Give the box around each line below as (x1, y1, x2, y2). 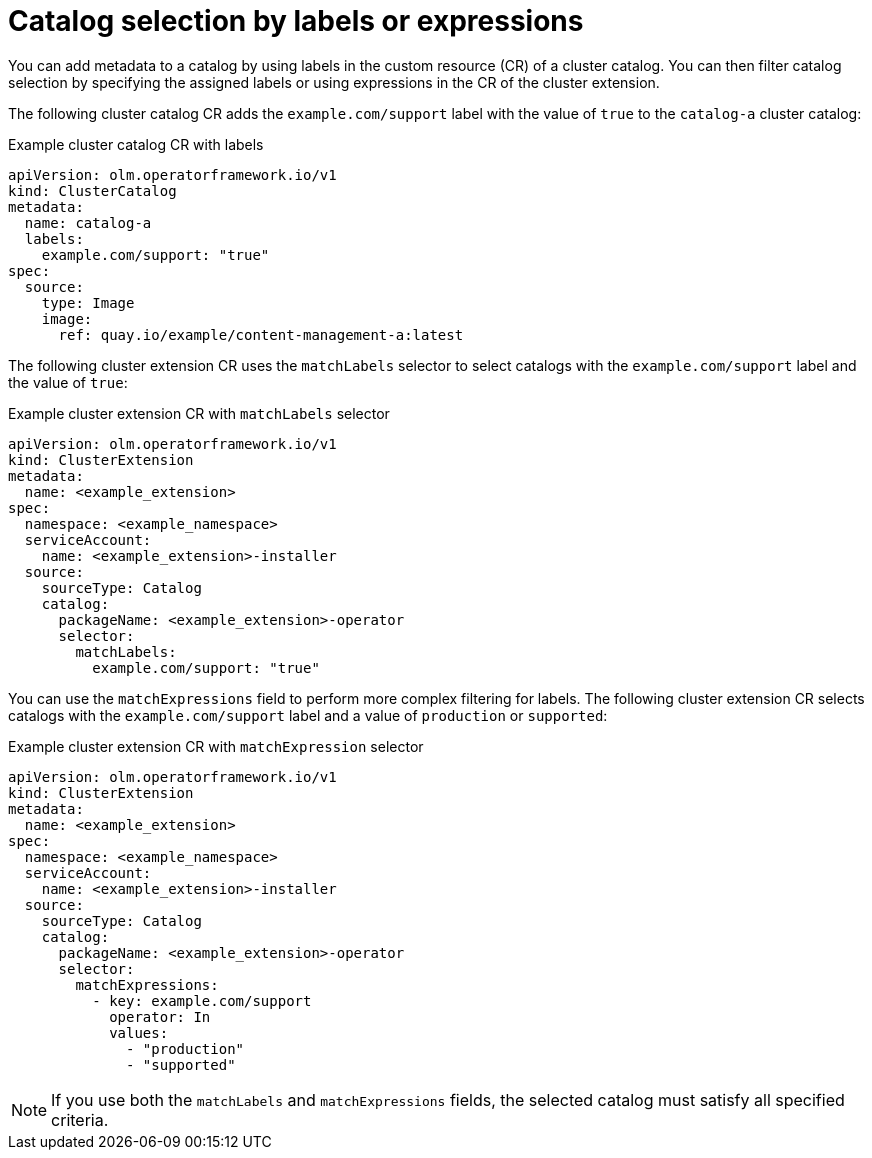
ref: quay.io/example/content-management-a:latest (58, 326, 464, 343)
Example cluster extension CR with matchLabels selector (8, 404, 390, 422)
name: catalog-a (24, 214, 152, 231)
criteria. (51, 1109, 109, 1130)
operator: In (109, 1008, 211, 1025)
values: (109, 1024, 169, 1041)
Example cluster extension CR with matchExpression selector (8, 737, 424, 755)
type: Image (41, 294, 135, 311)
